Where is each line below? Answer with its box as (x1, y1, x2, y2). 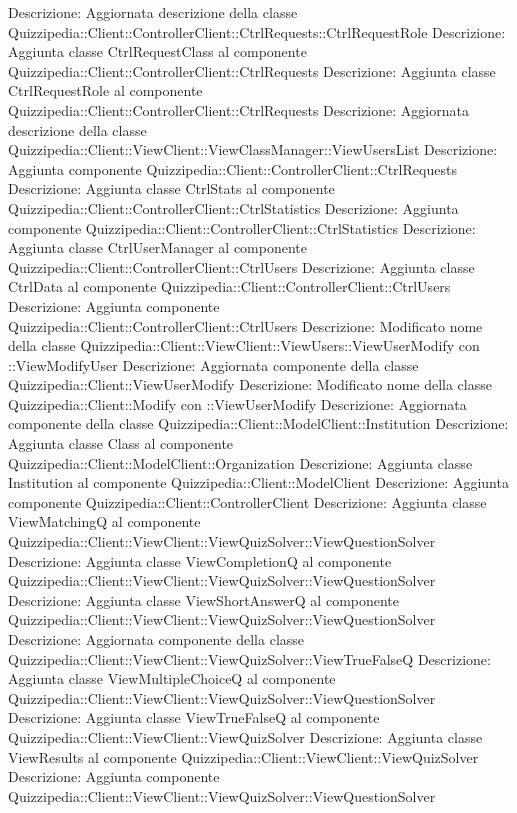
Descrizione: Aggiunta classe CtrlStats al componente (8, 178, 335, 199)
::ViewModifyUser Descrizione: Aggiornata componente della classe (8, 354, 419, 375)
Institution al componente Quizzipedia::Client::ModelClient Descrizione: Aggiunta (8, 472, 509, 493)
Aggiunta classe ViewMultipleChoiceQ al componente (8, 668, 336, 689)
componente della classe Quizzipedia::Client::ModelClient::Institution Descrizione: (8, 413, 509, 434)
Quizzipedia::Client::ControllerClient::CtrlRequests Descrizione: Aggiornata (8, 99, 469, 120)
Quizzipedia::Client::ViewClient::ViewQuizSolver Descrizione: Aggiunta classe (8, 726, 483, 747)
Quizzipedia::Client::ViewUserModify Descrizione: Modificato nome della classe (8, 374, 492, 395)
